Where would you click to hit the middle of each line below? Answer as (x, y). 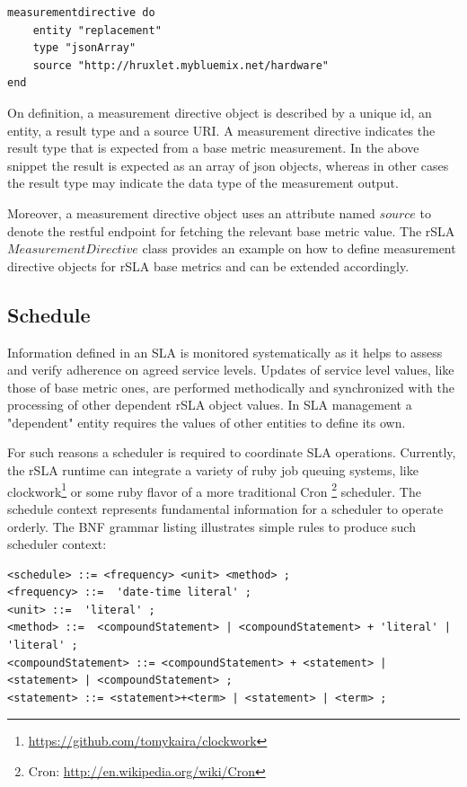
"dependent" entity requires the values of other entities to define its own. (207, 422)
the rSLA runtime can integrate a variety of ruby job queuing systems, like (213, 470)
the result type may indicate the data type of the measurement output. (203, 183)
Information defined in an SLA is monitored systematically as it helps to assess (225, 352)
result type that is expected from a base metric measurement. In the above (213, 148)
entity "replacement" (97, 30)
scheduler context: (57, 544)
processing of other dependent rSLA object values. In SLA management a (210, 405)
